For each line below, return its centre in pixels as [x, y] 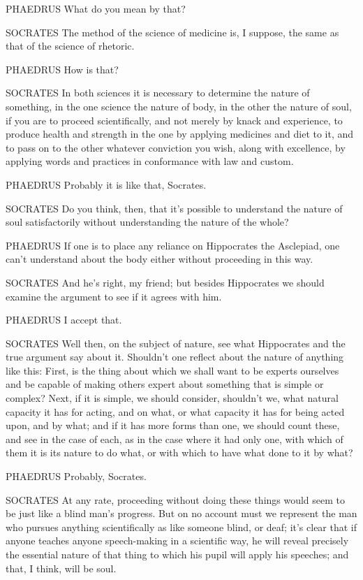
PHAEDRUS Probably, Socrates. [76, 476]
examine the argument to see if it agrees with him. [114, 296]
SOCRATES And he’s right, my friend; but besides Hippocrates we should [165, 282]
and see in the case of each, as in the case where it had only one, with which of [175, 438]
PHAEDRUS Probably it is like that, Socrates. [106, 184]
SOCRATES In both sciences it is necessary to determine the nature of [158, 93]
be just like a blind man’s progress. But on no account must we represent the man [181, 513]
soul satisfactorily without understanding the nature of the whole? [147, 222]
